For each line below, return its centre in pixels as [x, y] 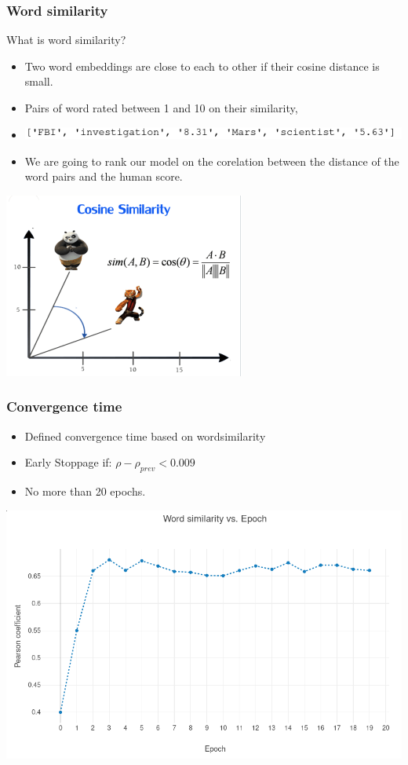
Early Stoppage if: [68, 462]
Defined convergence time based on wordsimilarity [145, 436]
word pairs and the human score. [104, 176]
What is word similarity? [66, 40]
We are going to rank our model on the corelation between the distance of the [212, 161]
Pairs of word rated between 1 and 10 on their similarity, [161, 108]
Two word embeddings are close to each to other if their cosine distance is [202, 66]
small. [39, 81]
